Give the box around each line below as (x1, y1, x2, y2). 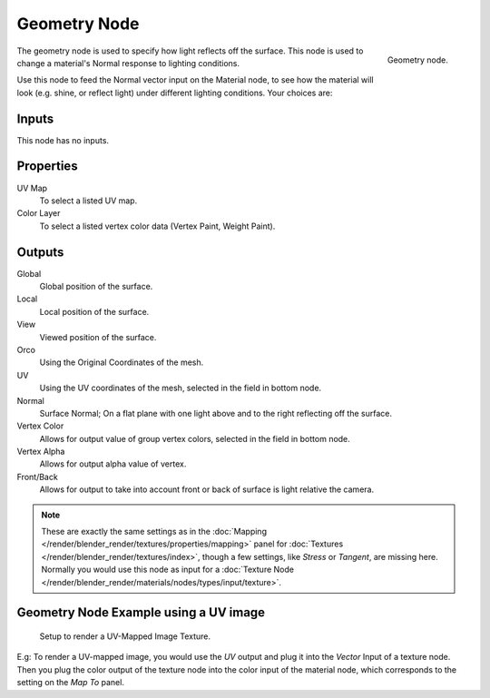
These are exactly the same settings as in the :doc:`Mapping (41, 526, 268, 537)
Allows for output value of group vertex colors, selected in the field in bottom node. (39, 433, 351, 444)
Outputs (16, 244, 64, 260)
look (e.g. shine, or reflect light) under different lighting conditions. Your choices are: (16, 87, 333, 98)
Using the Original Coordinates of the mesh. (39, 357, 204, 368)
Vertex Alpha (16, 446, 65, 457)
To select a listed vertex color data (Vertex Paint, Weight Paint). (39, 221, 276, 231)
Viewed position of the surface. (39, 331, 157, 342)
